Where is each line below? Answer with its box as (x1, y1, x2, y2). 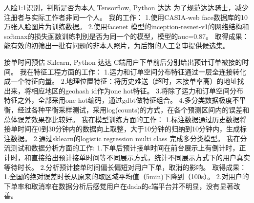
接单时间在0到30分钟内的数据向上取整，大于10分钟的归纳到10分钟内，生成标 (4, 124, 247, 134)
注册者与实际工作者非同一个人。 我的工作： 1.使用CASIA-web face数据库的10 (4, 12, 248, 22)
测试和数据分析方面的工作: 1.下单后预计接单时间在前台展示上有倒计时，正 (10, 143, 246, 153)
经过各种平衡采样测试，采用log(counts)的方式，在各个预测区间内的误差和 (17, 104, 250, 114)
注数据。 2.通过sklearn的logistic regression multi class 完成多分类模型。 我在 (4, 133, 240, 143)
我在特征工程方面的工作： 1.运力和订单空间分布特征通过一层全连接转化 (20, 66, 247, 76)
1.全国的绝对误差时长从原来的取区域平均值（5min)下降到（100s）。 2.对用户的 (4, 171, 249, 182)
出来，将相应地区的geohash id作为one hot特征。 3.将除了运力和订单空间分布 (4, 85, 244, 95)
